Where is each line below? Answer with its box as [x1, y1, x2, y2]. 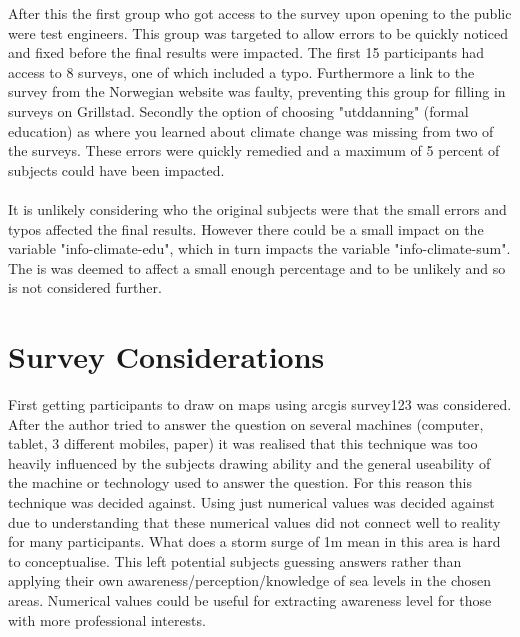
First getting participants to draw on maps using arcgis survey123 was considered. [8, 394, 512, 415]
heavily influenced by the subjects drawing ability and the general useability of [8, 452, 491, 473]
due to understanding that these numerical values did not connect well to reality [8, 511, 501, 532]
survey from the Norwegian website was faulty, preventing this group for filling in [8, 81, 506, 102]
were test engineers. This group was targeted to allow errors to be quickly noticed [8, 22, 508, 43]
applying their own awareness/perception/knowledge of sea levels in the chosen [8, 570, 492, 591]
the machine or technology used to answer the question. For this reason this [8, 472, 472, 493]
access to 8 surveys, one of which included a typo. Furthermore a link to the [8, 61, 475, 82]
